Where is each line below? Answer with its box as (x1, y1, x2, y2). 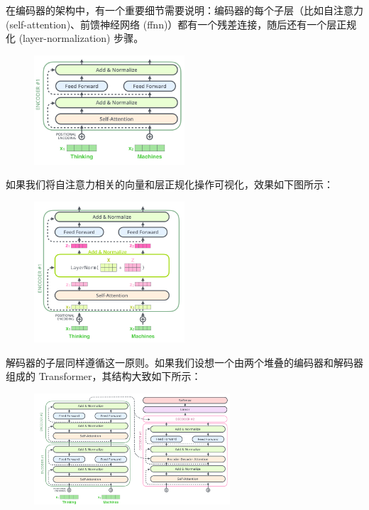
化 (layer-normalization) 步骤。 (6, 31, 144, 45)
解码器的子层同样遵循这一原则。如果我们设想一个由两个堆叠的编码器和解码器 (6, 354, 363, 369)
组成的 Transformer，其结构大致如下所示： (6, 369, 202, 384)
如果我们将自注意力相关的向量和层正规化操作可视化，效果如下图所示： (6, 177, 334, 192)
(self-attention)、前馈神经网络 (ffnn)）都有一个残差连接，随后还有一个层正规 (6, 16, 357, 31)
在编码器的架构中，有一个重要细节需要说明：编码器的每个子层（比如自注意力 (6, 3, 363, 17)
